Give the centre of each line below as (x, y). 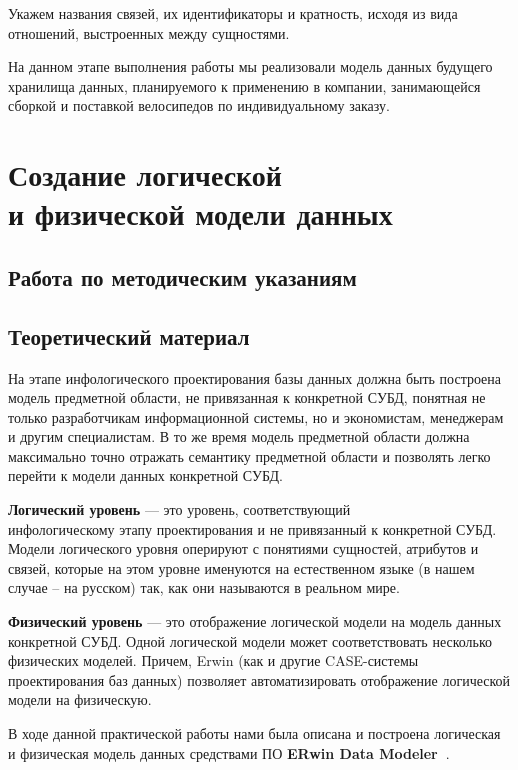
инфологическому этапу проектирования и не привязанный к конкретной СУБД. (252, 528)
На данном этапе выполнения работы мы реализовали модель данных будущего (250, 66)
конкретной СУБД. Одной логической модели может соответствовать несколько (250, 640)
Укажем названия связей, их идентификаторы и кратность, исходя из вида (233, 13)
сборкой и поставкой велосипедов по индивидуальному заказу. (199, 105)
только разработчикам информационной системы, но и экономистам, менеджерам (256, 416)
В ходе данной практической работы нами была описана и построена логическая (254, 733)
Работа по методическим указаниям (182, 276)
